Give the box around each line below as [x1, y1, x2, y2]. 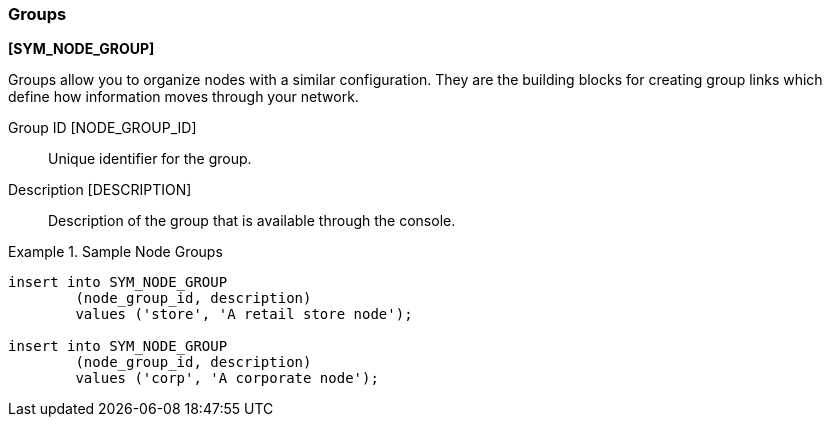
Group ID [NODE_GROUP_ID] [8, 119, 197, 137]
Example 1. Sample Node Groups [8, 243, 223, 261]
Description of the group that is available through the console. [48, 212, 456, 230]
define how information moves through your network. [8, 88, 359, 106]
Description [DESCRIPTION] [8, 181, 192, 199]
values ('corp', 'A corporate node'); [75, 370, 379, 387]
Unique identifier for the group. [48, 150, 252, 168]
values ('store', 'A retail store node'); [75, 306, 413, 323]
